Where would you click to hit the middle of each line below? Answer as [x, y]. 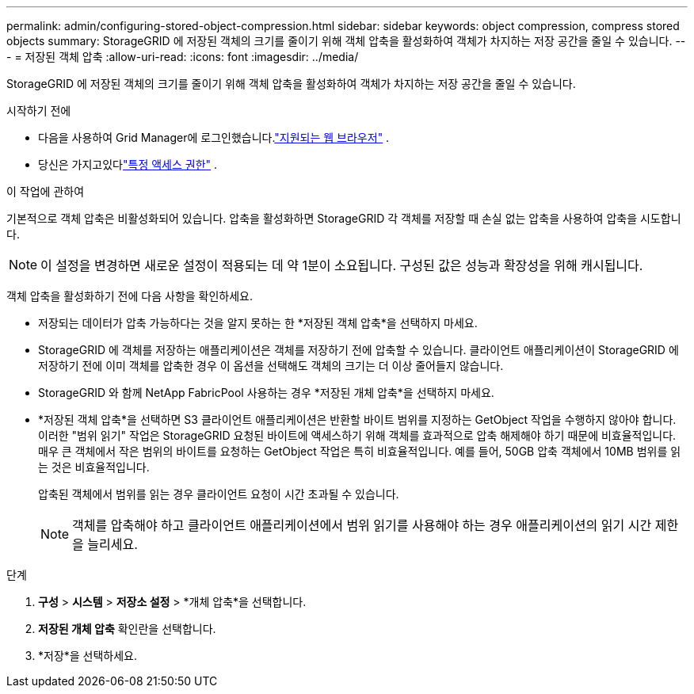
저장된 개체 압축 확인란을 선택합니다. [127, 629]
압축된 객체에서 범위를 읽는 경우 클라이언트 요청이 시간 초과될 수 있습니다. [219, 494]
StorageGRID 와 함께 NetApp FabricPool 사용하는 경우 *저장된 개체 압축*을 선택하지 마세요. [266, 393]
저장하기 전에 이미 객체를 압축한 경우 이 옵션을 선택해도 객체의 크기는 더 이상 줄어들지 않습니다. [271, 366]
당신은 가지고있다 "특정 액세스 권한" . [128, 164]
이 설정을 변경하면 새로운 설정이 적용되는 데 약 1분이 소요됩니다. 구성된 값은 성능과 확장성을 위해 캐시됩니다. [342, 265]
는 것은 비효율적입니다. [94, 467]
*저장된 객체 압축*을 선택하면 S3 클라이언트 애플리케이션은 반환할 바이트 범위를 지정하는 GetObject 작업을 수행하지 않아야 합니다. [357, 419]
